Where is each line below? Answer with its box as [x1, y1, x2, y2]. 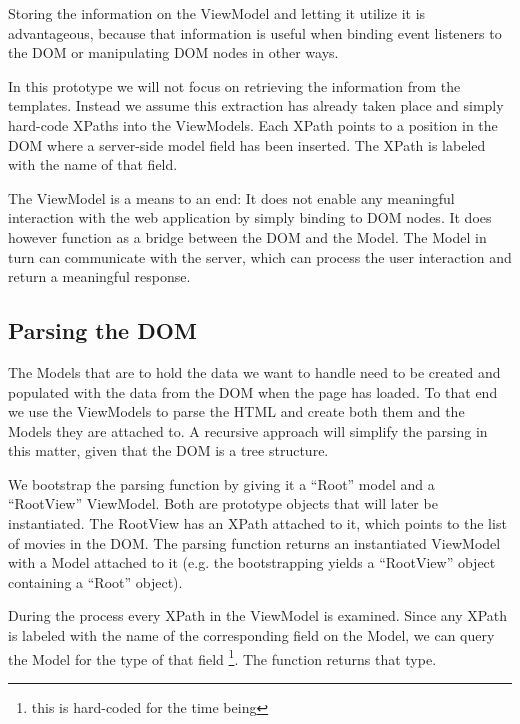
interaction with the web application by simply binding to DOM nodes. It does [8, 207, 492, 228]
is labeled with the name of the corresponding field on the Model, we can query [8, 625, 495, 646]
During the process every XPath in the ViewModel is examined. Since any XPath [8, 605, 508, 626]
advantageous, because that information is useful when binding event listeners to [8, 22, 502, 43]
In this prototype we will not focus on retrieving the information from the [8, 75, 461, 96]
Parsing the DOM [8, 315, 197, 346]
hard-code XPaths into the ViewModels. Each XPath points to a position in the [8, 114, 498, 135]
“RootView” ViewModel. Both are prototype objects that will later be [8, 493, 438, 514]
